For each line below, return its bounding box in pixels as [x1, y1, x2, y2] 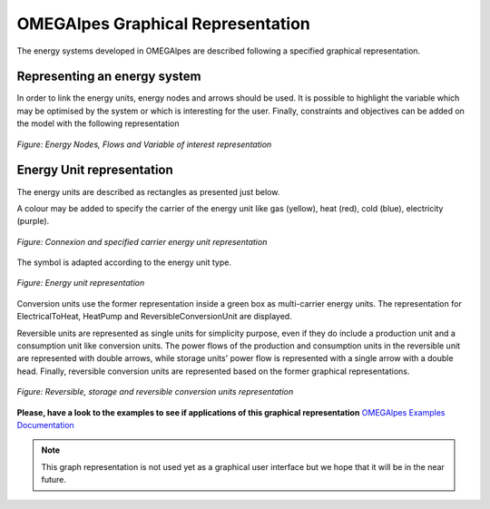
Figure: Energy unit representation [16, 278, 145, 289]
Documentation [16, 420, 74, 430]
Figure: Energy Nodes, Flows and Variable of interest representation [16, 139, 272, 150]
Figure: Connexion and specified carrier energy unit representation [16, 236, 268, 247]
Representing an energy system [16, 69, 201, 84]
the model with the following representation [16, 118, 180, 129]
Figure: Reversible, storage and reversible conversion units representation [16, 387, 294, 397]
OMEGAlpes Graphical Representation [16, 14, 310, 34]
